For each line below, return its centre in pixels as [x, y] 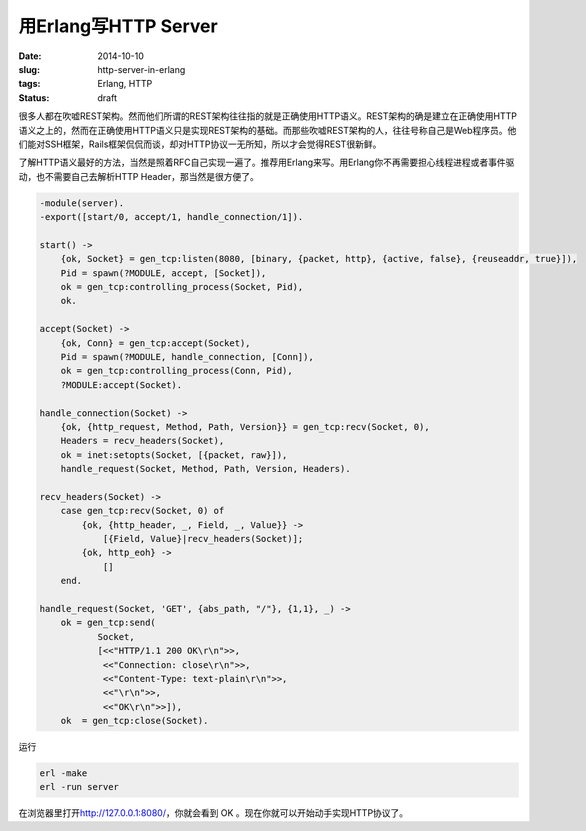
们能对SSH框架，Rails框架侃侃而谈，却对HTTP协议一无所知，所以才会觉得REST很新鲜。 [200, 144]
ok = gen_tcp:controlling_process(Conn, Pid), [177, 371]
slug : [29, 69]
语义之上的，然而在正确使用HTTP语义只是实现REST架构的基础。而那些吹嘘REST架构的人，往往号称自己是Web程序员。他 [267, 130]
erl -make [63, 773]
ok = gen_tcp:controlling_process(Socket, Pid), [182, 286]
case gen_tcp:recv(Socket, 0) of [142, 511]
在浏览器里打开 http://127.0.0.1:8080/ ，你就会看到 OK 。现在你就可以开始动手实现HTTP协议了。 [213, 813]
